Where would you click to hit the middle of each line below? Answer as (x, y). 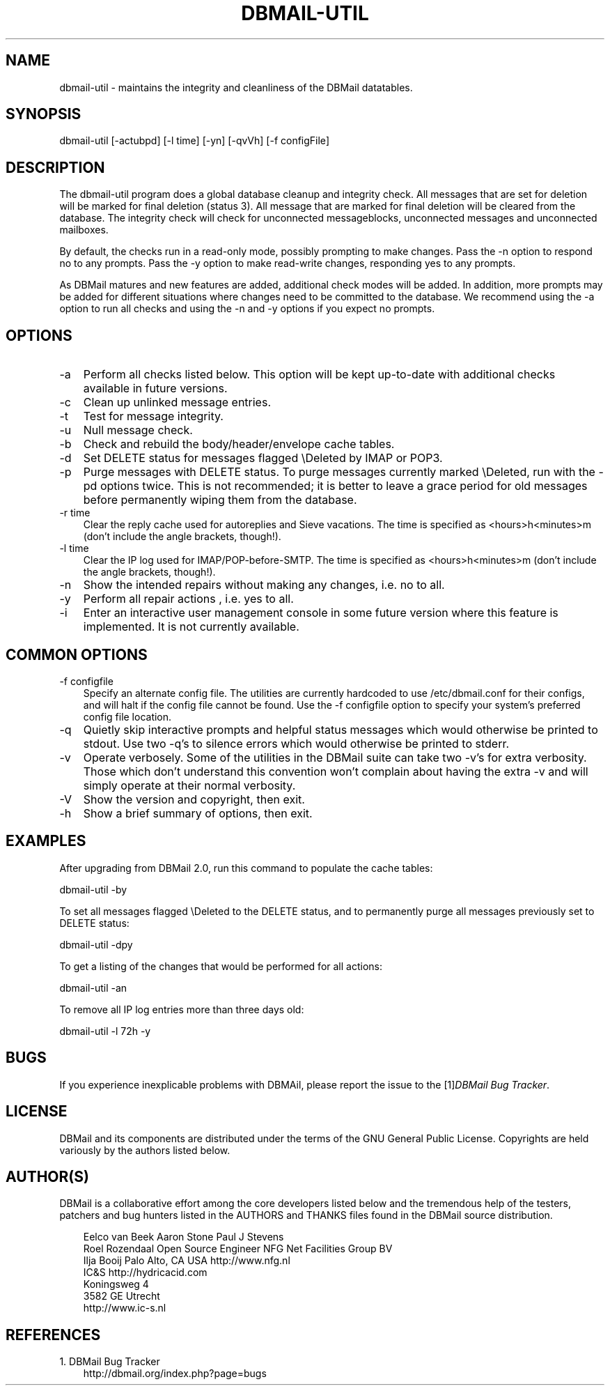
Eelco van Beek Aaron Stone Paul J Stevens (183, 1237)
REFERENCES (53, 1335)
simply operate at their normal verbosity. (189, 785)
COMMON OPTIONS (77, 654)
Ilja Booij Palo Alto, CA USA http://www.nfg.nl (187, 1261)
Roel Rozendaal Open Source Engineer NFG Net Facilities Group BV (238, 1249)
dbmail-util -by (93, 889)
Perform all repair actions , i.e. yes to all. (188, 599)
